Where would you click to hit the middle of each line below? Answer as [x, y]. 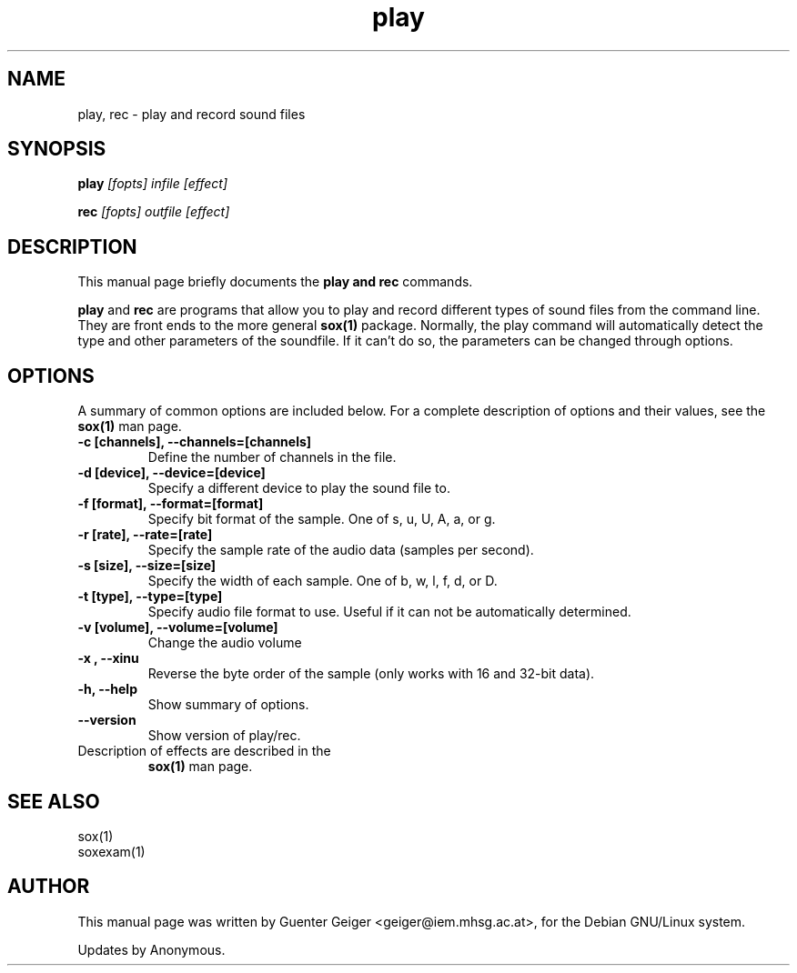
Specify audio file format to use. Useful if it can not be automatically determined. [389, 612]
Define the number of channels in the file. [272, 457]
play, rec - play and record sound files [192, 114]
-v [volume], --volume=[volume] [178, 627]
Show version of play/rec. [224, 736]
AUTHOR [49, 887]
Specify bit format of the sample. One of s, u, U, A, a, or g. [322, 519]
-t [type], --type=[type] [150, 597]
